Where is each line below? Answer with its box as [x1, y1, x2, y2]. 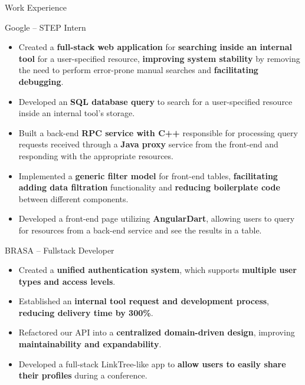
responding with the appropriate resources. [18, 149, 173, 162]
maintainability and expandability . [18, 338, 162, 350]
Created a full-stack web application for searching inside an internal [18, 41, 293, 53]
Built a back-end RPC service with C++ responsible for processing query [18, 126, 298, 139]
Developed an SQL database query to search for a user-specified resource [18, 95, 293, 107]
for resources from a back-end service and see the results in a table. [18, 223, 262, 236]
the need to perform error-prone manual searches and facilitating [18, 64, 258, 76]
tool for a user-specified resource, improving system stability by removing [18, 52, 300, 64]
